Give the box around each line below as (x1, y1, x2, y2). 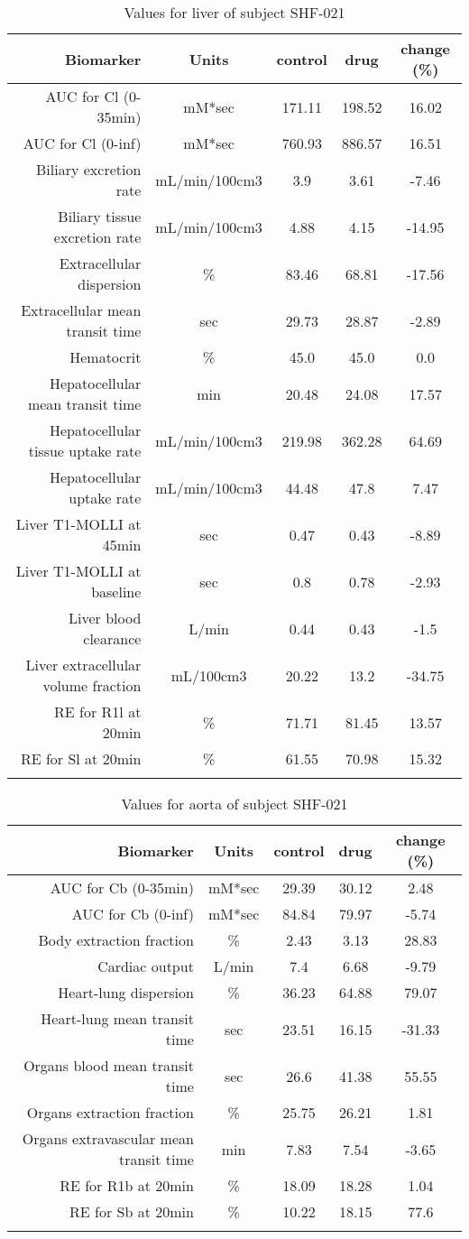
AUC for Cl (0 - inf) (23, 133, 142, 153)
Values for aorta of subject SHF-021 (121, 793, 348, 814)
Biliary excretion (36, 159, 142, 180)
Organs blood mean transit (23, 1055, 194, 1076)
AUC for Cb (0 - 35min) (50, 877, 194, 898)
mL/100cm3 (170, 664, 247, 686)
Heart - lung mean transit (41, 1008, 194, 1029)
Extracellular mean (21, 300, 142, 320)
